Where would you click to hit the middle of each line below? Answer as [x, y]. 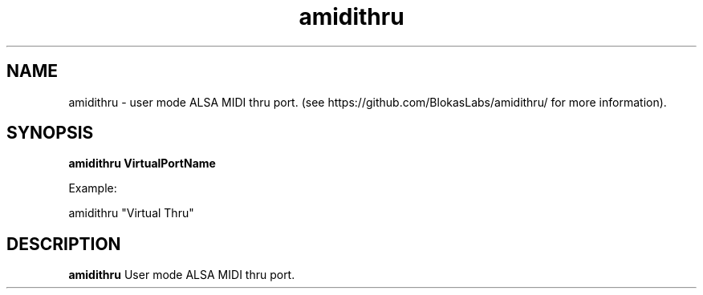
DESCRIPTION [64, 244]
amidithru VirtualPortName [142, 164]
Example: [93, 188]
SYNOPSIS [50, 133]
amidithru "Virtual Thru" [131, 213]
